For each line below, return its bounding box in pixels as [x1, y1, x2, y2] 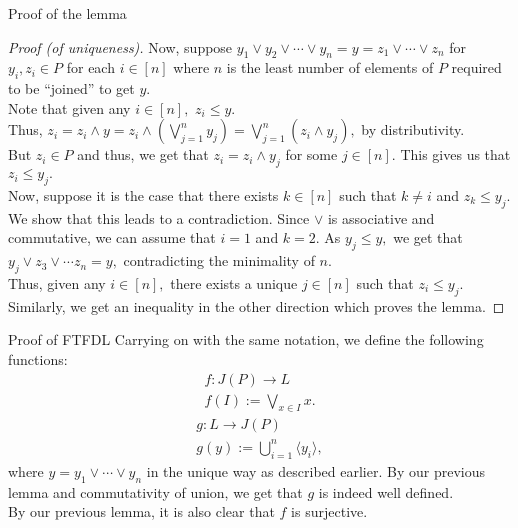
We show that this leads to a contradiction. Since [8, 207, 310, 228]
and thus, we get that [77, 144, 209, 165]
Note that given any [8, 97, 131, 118]
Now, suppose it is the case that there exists [8, 184, 279, 205]
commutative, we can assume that [8, 227, 216, 248]
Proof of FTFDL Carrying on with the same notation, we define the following [8, 329, 484, 350]
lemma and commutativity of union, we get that [8, 481, 303, 502]
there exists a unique [170, 272, 298, 293]
